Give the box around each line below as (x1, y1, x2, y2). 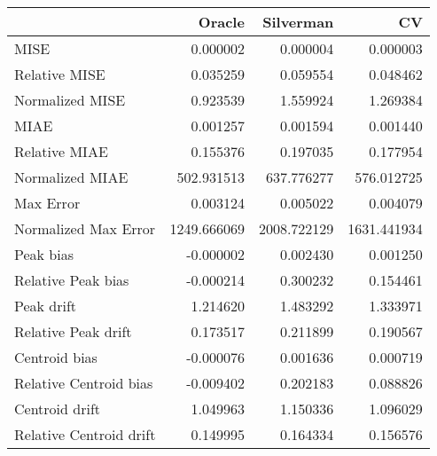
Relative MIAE (14, 141, 108, 161)
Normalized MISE (14, 90, 126, 110)
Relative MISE (14, 64, 105, 84)
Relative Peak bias (14, 270, 129, 290)
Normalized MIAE (14, 167, 129, 187)
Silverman (262, 12, 334, 32)
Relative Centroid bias (14, 373, 153, 393)
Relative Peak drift (14, 321, 132, 342)
